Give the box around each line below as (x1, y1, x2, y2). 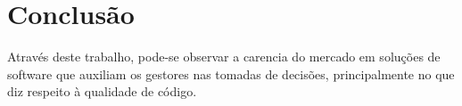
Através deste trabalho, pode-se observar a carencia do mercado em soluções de (7, 47, 441, 66)
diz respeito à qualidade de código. (7, 82, 197, 101)
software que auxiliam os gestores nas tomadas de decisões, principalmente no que (7, 64, 455, 83)
